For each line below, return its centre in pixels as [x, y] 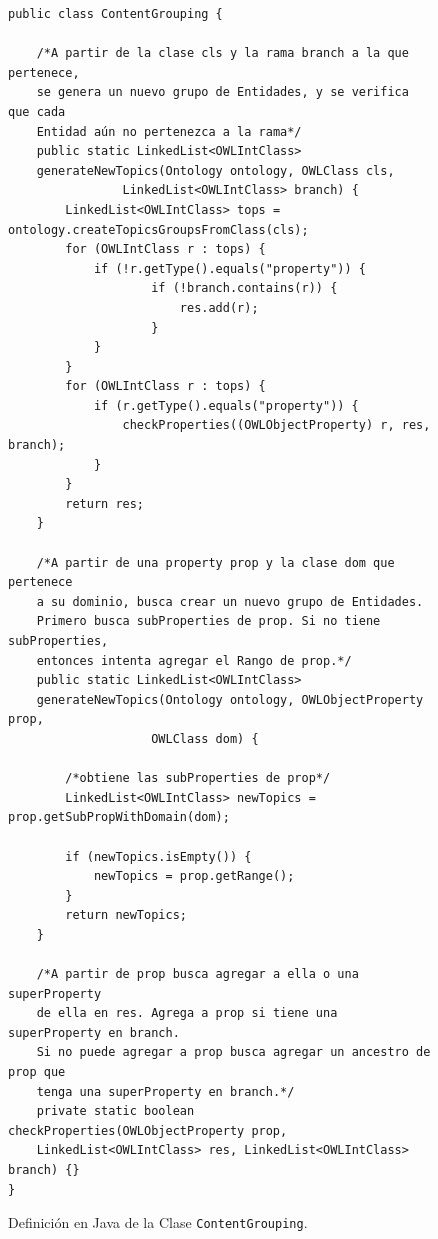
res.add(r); [219, 307]
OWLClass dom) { [205, 738]
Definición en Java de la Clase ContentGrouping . [158, 1222]
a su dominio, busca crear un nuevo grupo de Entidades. [230, 601]
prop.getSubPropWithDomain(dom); [119, 817]
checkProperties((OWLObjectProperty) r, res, [276, 425]
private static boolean [115, 1111]
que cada [37, 111]
